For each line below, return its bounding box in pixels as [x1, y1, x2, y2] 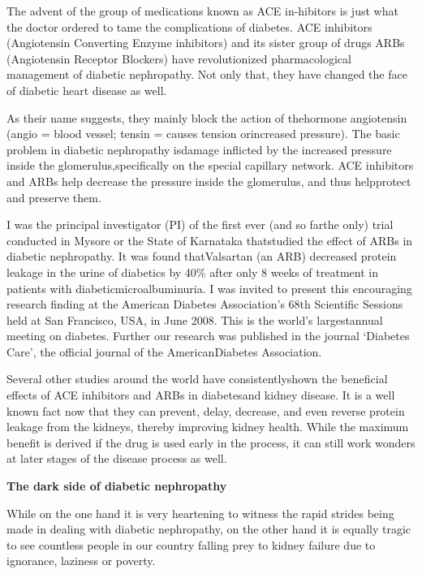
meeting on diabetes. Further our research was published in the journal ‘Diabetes [6, 327, 410, 344]
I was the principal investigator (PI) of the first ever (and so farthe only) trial [6, 216, 394, 233]
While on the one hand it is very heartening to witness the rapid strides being [6, 504, 394, 521]
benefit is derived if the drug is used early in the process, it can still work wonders [6, 434, 416, 451]
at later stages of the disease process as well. [6, 450, 227, 467]
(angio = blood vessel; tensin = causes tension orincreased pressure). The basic [6, 125, 400, 142]
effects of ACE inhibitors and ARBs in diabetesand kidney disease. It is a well [6, 386, 395, 404]
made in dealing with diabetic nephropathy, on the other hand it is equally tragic [6, 520, 411, 537]
